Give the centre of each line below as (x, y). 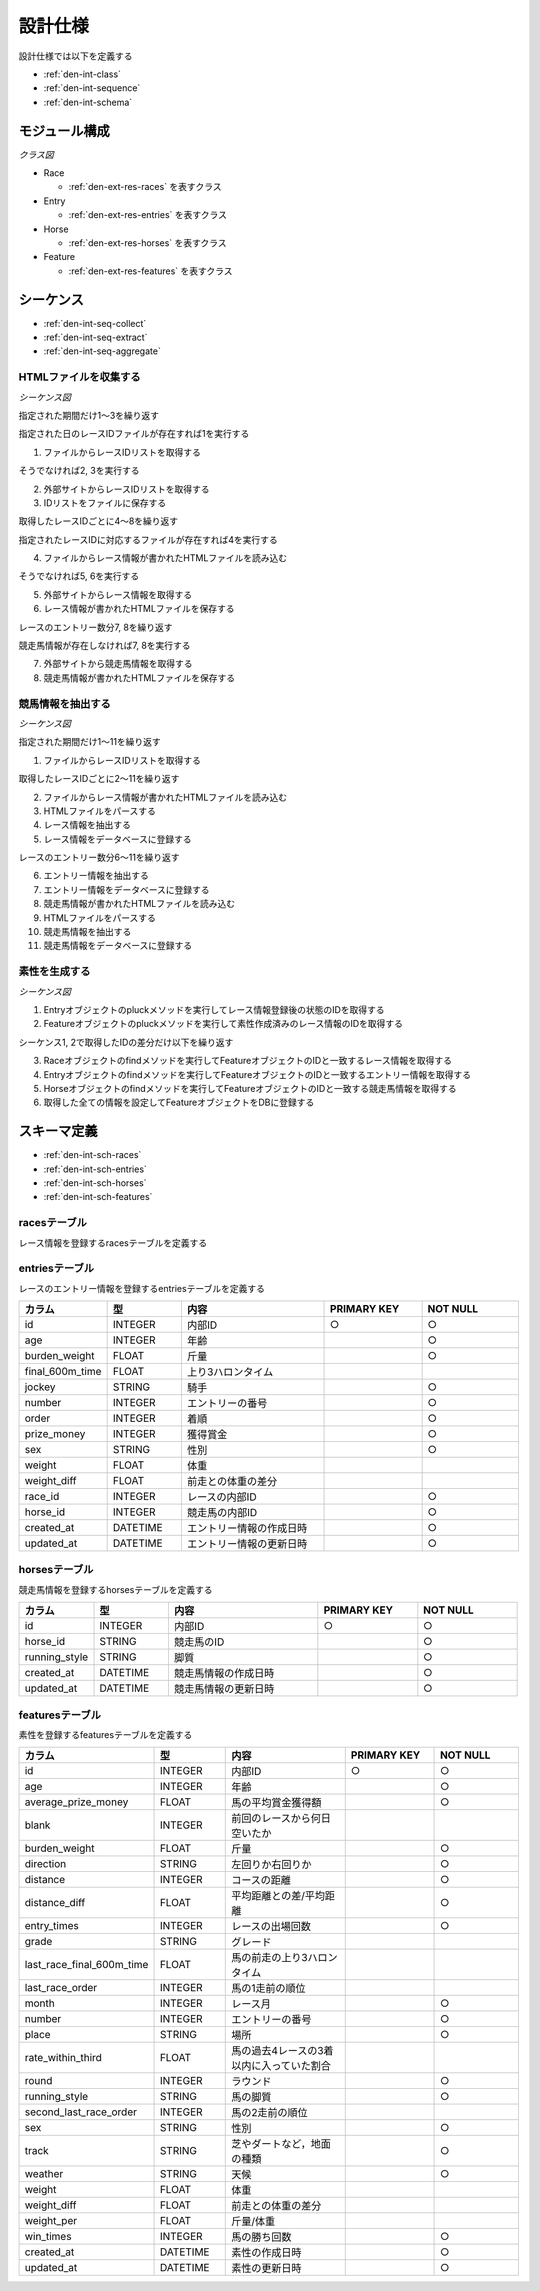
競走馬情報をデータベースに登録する (118, 946)
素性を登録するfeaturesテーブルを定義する (105, 1734)
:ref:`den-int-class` (82, 74)
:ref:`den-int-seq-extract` (95, 337)
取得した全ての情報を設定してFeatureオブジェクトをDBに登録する (179, 1102)
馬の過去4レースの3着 (282, 2051)
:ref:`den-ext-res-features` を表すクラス (151, 271)
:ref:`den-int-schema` (88, 102)
